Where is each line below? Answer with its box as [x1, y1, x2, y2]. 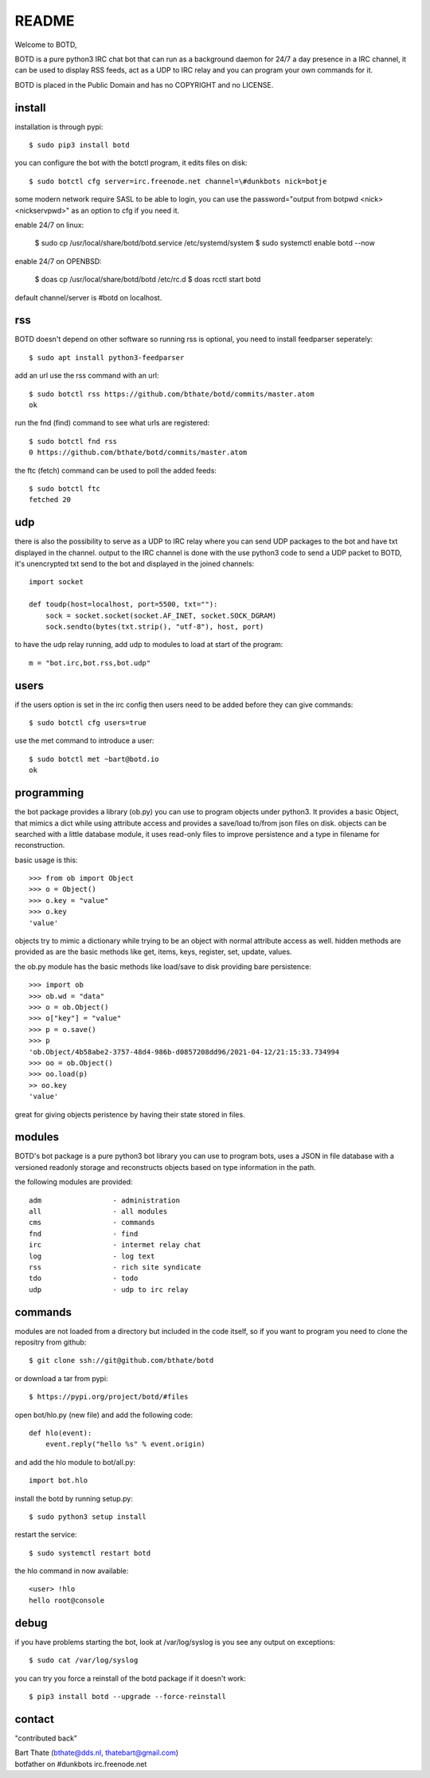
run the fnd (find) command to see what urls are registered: [14, 418, 210, 428]
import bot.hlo [29, 1476, 88, 1486]
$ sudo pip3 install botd [29, 140, 131, 150]
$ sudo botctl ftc [29, 484, 101, 493]
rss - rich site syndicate [29, 1262, 201, 1271]
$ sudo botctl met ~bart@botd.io [29, 754, 159, 763]
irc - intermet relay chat [29, 1240, 201, 1250]
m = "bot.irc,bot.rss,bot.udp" [29, 658, 151, 667]
